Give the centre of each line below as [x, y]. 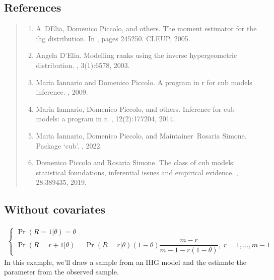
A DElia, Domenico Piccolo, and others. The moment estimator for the [146, 28]
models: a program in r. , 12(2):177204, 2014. [106, 119]
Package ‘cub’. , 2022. [69, 145]
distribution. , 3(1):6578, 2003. [83, 65]
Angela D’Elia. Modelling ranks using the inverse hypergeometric [136, 55]
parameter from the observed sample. [61, 272]
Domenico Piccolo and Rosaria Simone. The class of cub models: [135, 162]
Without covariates [55, 209]
